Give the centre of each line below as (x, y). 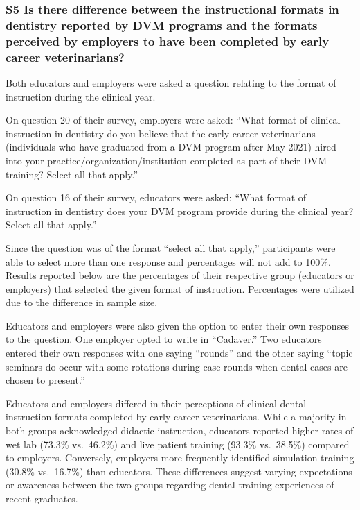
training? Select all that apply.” (72, 174)
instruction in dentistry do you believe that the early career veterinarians (161, 133)
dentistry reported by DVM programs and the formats (162, 25)
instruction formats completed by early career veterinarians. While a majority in (176, 417)
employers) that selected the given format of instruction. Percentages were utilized (180, 288)
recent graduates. (42, 499)
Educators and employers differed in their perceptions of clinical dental (156, 403)
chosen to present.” (45, 380)
